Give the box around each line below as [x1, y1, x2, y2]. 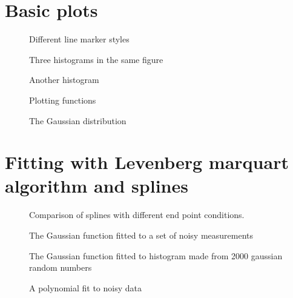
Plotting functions [29, 93, 96, 106]
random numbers [29, 261, 92, 274]
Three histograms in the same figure [29, 53, 163, 65]
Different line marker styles [29, 33, 130, 45]
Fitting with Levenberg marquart [5, 150, 289, 174]
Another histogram [29, 73, 99, 86]
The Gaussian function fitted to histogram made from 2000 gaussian [29, 249, 283, 262]
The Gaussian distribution [29, 114, 127, 127]
